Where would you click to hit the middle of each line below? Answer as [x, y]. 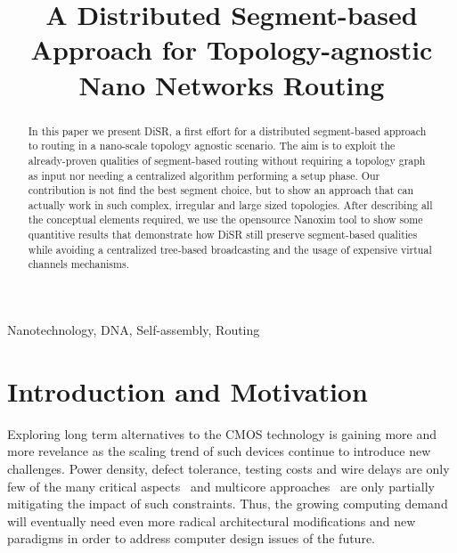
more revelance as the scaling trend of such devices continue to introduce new [219, 451]
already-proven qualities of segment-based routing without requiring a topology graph [227, 160]
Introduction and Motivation [188, 390]
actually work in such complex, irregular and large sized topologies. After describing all [230, 204]
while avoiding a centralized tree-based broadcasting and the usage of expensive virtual [230, 249]
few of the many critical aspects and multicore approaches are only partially [221, 486]
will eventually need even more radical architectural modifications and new [212, 520]
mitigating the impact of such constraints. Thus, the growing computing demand [228, 504]
